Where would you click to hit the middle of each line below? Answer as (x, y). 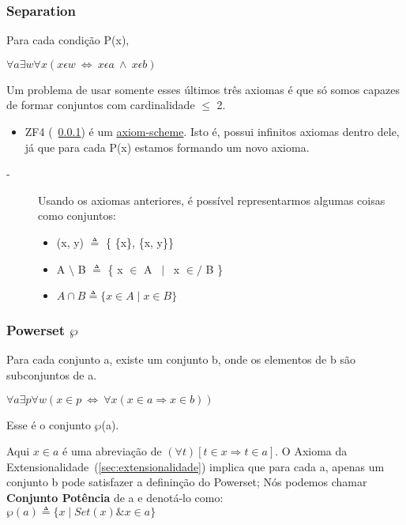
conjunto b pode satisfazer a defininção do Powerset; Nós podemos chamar (187, 482)
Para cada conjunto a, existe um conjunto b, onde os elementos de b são (181, 359)
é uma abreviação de (112, 451)
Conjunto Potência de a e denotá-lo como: (115, 497)
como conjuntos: (77, 215)
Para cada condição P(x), (68, 40)
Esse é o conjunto (49, 424)
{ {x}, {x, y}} (140, 242)
